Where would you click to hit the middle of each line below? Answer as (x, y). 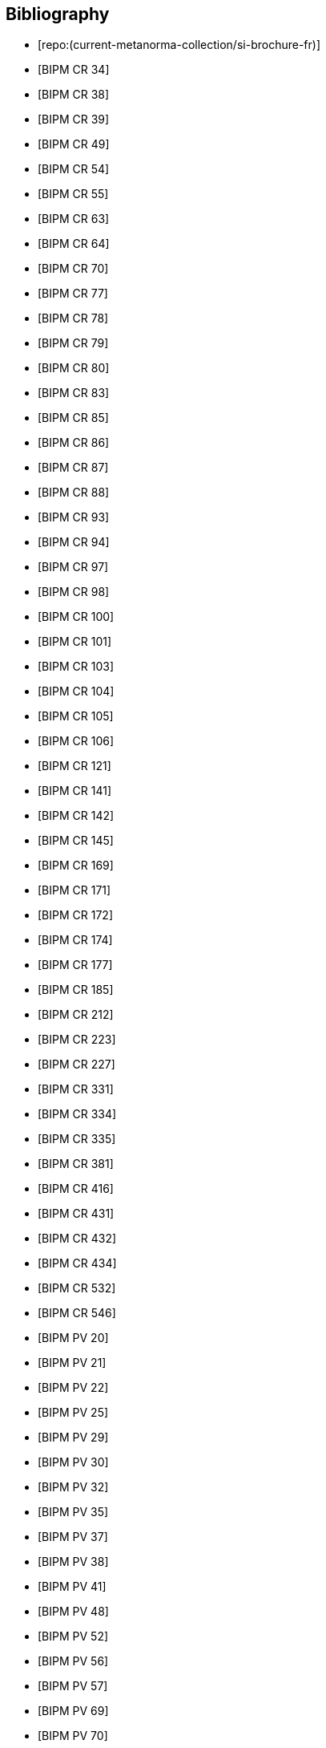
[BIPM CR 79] (73, 343)
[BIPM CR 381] (76, 1164)
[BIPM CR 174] (75, 940)
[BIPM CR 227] (76, 1065)
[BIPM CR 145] (76, 841)
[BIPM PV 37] (73, 1537)
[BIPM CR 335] (77, 1139)
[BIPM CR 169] (76, 866)
